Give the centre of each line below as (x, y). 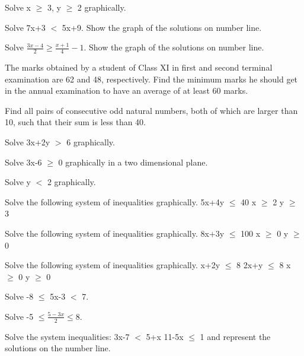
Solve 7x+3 (25, 27)
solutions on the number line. (58, 348)
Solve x (18, 7)
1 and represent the (235, 336)
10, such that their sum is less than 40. (76, 122)
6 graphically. (91, 142)
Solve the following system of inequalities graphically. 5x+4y (115, 201)
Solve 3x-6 (23, 162)
